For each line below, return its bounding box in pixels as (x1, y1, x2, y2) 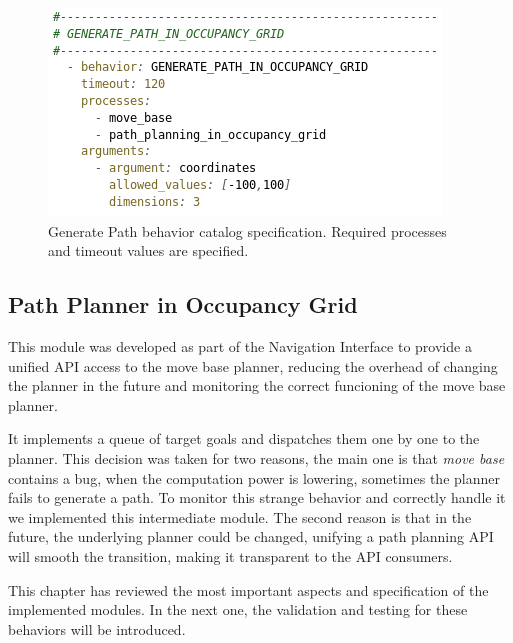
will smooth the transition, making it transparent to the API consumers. (8, 545, 453, 566)
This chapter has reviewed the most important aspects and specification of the (8, 579, 489, 600)
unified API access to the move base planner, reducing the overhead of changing (8, 355, 498, 376)
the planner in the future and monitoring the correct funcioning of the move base (8, 375, 506, 396)
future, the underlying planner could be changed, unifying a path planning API (8, 526, 494, 547)
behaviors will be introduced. (8, 618, 186, 639)
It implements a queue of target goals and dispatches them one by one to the (8, 428, 480, 449)
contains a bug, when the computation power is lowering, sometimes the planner (8, 467, 500, 488)
